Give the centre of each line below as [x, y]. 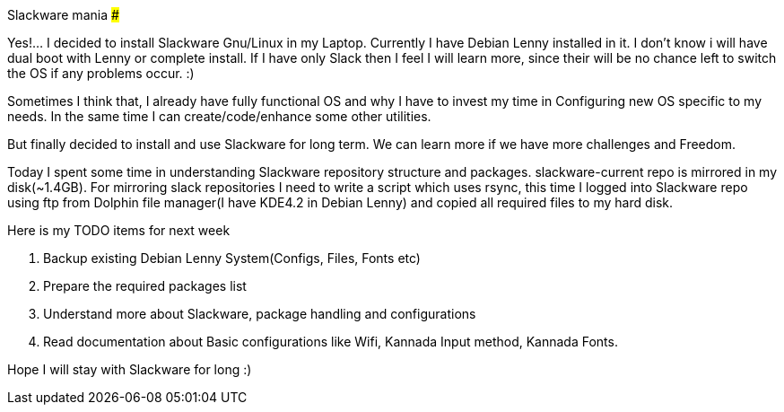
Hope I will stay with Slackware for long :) [130, 369]
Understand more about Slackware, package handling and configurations [260, 314]
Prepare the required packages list [145, 286]
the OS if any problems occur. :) [101, 73]
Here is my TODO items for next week [119, 230]
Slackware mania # [63, 15]
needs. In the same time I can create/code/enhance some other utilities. [219, 116]
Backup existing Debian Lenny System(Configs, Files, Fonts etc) [232, 258]
